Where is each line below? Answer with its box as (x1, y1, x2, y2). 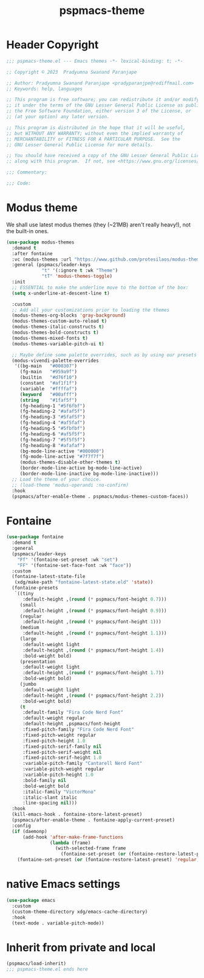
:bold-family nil (22, 777, 67, 783)
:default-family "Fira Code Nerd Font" (22, 709, 123, 716)
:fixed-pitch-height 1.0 (22, 737, 86, 744)
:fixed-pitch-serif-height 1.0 (22, 755, 102, 761)
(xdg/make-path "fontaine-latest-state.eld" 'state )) (14, 579, 154, 585)
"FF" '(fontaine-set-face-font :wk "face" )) (17, 562, 132, 568)
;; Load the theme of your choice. (12, 476, 102, 482)
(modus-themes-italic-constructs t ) (12, 324, 104, 330)
